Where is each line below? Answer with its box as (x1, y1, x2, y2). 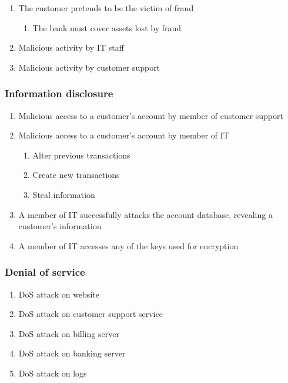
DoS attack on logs (18, 367, 87, 379)
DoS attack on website (18, 288, 99, 300)
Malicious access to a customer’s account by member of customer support (18, 109, 283, 121)
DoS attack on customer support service (18, 308, 163, 320)
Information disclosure (5, 86, 113, 101)
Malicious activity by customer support (18, 61, 160, 73)
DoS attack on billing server (18, 327, 119, 339)
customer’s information (18, 220, 102, 232)
